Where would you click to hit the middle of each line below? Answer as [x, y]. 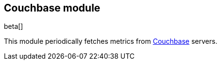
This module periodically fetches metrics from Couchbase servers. [111, 41]
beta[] [14, 26]
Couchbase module [52, 8]
